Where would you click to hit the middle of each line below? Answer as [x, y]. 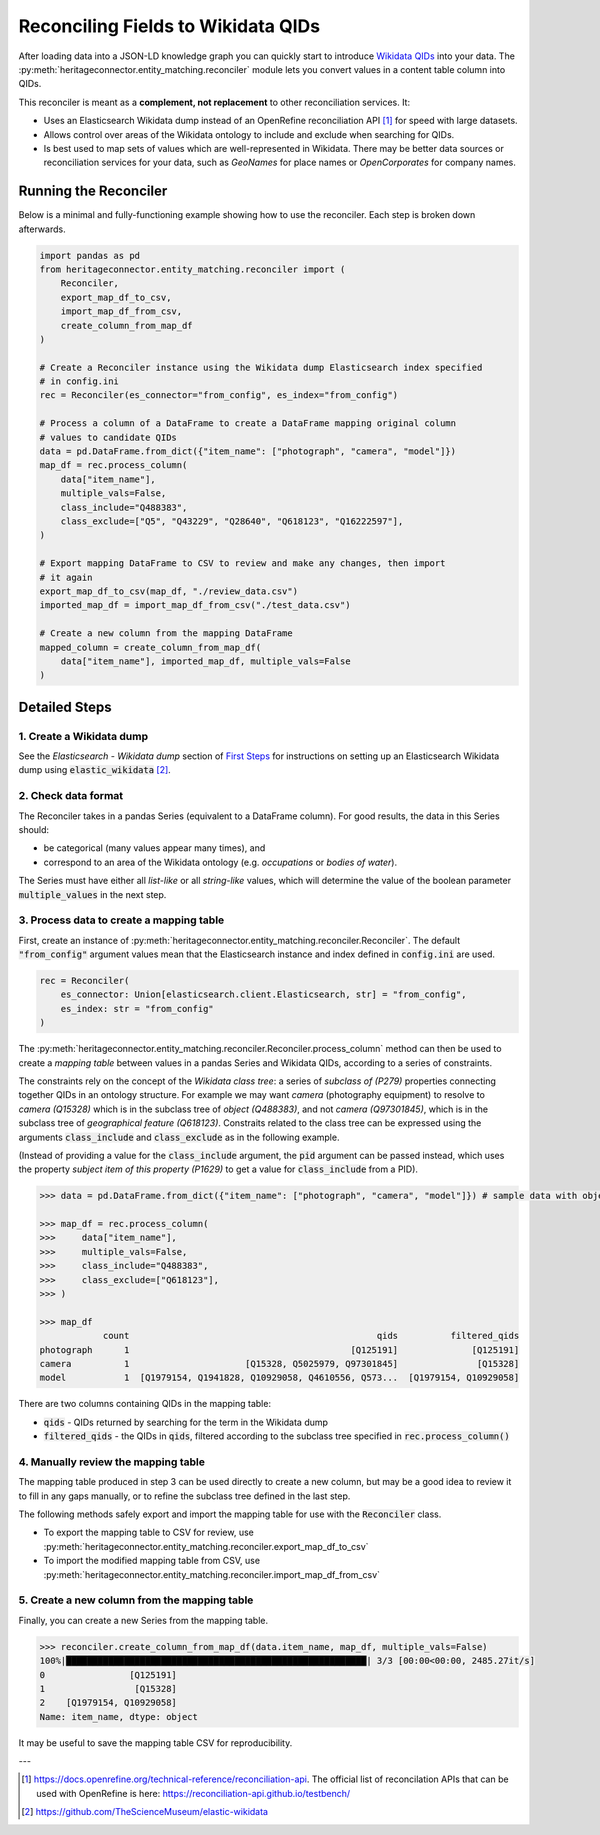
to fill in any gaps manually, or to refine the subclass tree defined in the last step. [184, 1496]
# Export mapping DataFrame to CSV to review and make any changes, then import [242, 563]
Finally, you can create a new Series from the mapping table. [143, 1620]
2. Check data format [71, 796]
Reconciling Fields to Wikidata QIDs [169, 26]
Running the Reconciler [93, 191]
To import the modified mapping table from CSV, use [151, 1561]
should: [34, 829]
